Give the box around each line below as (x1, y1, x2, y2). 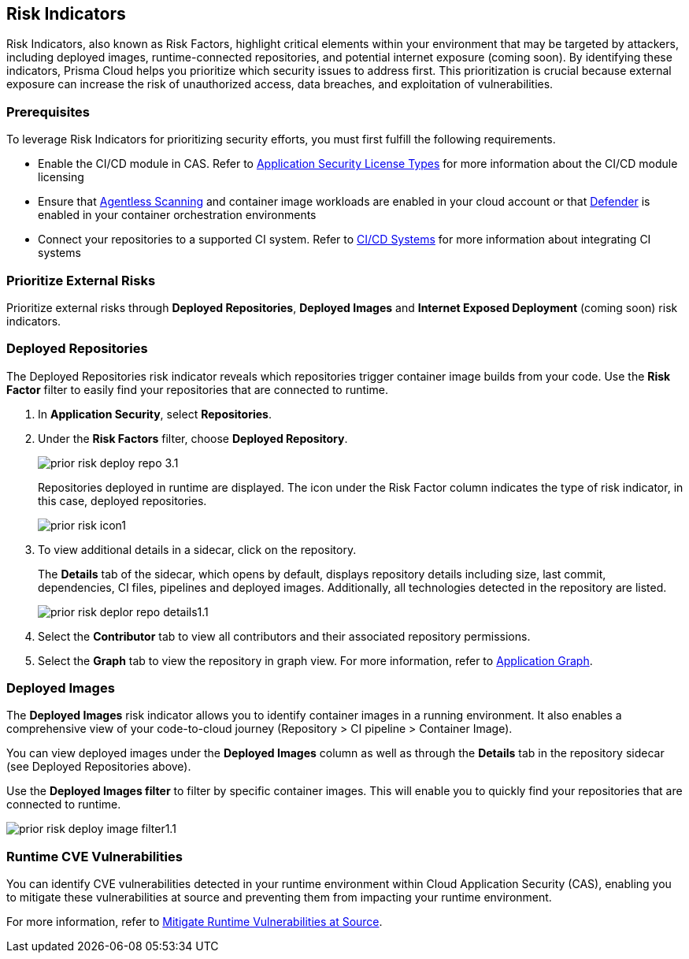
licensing (38, 170, 84, 184)
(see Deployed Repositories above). (6, 760, 191, 774)
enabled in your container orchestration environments (38, 208, 317, 222)
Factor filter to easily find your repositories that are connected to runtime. (6, 382, 388, 396)
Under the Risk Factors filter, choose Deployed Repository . (38, 431, 348, 445)
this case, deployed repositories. (38, 493, 207, 507)
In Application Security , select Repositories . (38, 407, 272, 421)
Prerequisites (6, 103, 90, 120)
